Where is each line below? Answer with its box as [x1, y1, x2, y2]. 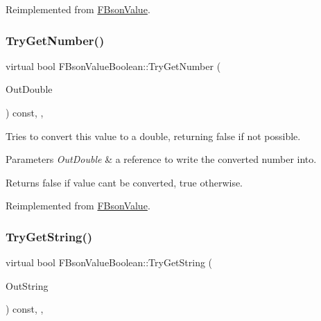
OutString [6, 278, 49, 293]
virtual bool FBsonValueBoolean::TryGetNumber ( [6, 58, 221, 73]
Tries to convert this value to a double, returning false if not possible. [6, 128, 301, 143]
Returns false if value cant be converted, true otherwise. [6, 175, 243, 189]
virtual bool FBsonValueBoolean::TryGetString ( [6, 255, 213, 270]
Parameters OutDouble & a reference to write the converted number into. [6, 152, 317, 166]
